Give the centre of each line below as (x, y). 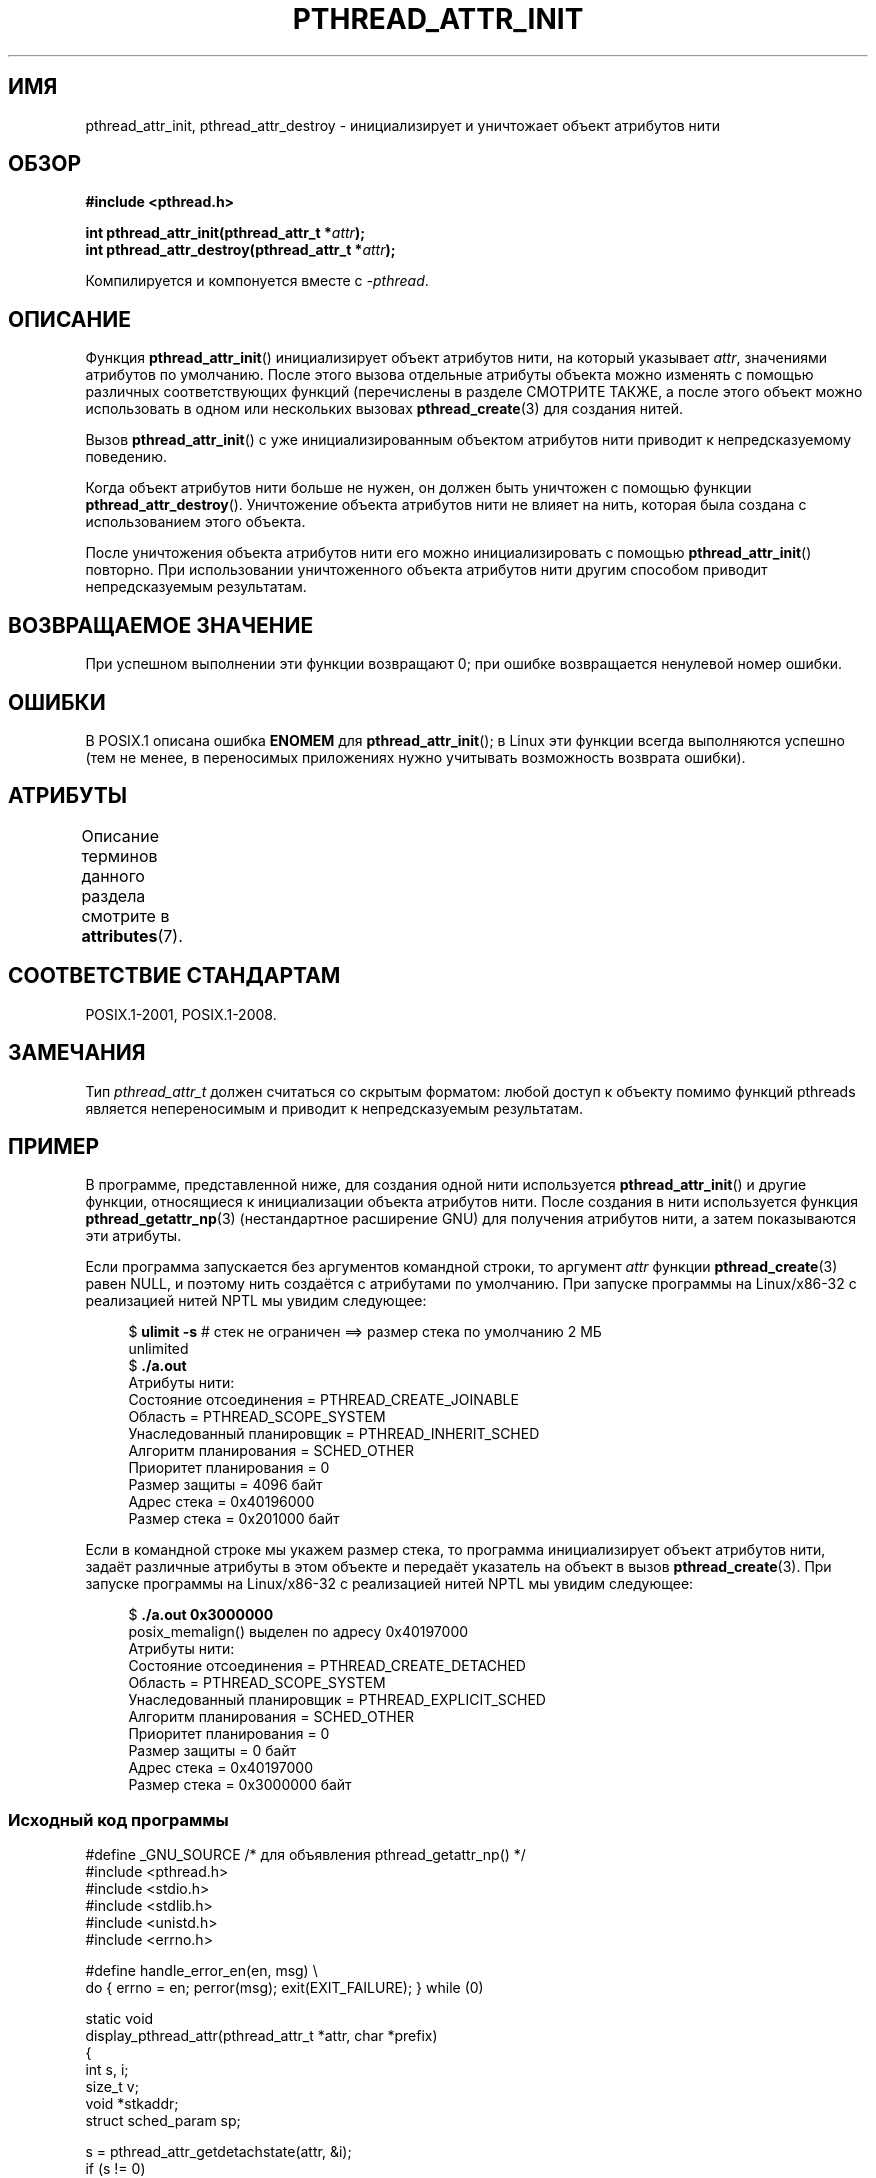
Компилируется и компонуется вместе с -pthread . (257, 281)
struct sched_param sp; (163, 2121)
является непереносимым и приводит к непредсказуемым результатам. (334, 1108)
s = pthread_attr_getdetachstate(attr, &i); (218, 2152)
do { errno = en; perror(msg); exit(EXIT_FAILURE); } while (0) (284, 1988)
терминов (119, 855)
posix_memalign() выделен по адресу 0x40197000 (298, 1632)
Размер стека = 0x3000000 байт (240, 1785)
